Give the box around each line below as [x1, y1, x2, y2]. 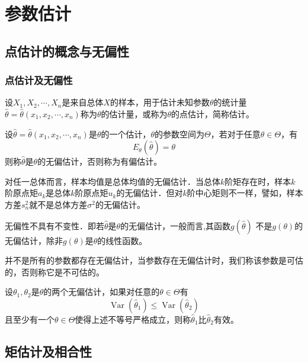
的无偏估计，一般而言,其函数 [120, 219, 231, 232]
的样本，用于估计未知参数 [110, 96, 210, 108]
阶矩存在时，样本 [224, 175, 291, 187]
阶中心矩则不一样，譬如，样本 [187, 187, 303, 199]
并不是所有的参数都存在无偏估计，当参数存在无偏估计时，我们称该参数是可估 [5, 254, 303, 266]
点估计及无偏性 [5, 73, 73, 88]
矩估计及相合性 [5, 342, 92, 360]
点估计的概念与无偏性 [5, 41, 129, 60]
